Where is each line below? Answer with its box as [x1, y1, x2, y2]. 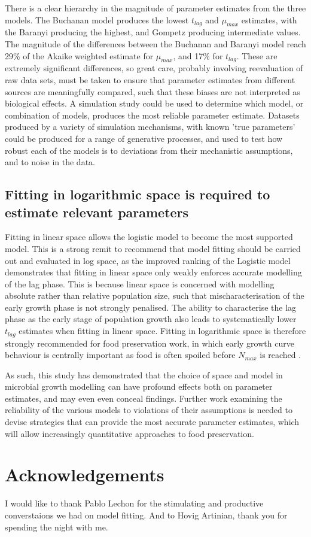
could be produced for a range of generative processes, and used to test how [5, 132, 283, 144]
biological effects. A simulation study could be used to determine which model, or [5, 97, 304, 110]
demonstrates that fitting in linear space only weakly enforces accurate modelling [5, 266, 302, 278]
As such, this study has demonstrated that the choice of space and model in [5, 368, 283, 381]
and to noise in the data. [5, 156, 95, 168]
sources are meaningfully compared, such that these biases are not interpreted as [5, 85, 300, 98]
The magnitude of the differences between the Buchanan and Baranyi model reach [5, 37, 306, 50]
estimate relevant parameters [5, 202, 189, 221]
